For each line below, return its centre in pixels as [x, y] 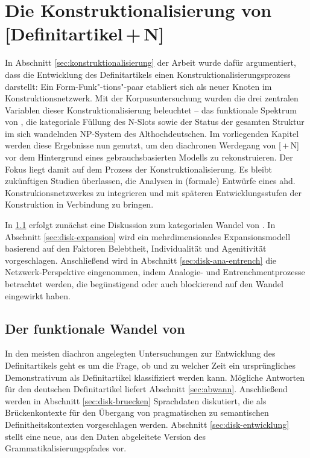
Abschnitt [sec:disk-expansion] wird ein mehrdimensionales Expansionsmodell [148, 236]
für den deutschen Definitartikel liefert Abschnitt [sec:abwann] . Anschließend [146, 389]
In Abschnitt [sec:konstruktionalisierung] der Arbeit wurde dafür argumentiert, [150, 62]
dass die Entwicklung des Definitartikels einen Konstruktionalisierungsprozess [148, 74]
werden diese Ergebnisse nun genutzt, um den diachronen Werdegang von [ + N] [152, 145]
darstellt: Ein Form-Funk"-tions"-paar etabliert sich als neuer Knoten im [138, 86]
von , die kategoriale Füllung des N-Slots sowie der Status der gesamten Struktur [155, 122]
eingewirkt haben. [38, 295]
